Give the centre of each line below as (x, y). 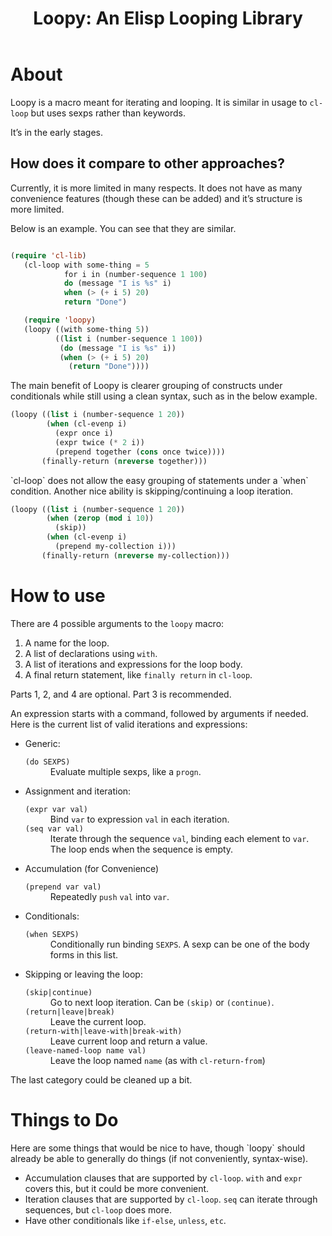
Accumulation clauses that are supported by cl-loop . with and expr (163, 1178)
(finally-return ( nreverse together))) (124, 461)
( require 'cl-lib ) (48, 255)
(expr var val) (56, 809)
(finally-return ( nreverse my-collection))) (135, 555)
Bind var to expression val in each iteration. (139, 819)
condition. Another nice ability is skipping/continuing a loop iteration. (152, 491)
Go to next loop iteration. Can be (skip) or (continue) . (162, 1002)
